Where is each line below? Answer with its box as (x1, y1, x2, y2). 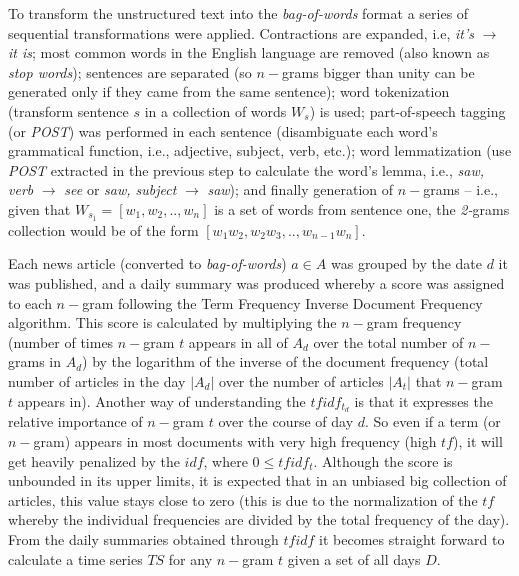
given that (8, 198, 71, 219)
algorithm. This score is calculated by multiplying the (8, 312, 337, 333)
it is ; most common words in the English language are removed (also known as (8, 42, 490, 63)
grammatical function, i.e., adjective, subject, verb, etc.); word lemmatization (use (8, 140, 512, 161)
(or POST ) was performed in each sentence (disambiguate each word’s (8, 120, 438, 141)
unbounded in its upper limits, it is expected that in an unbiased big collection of (8, 470, 507, 491)
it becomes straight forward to (319, 528, 505, 549)
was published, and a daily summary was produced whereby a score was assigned (8, 272, 505, 293)
